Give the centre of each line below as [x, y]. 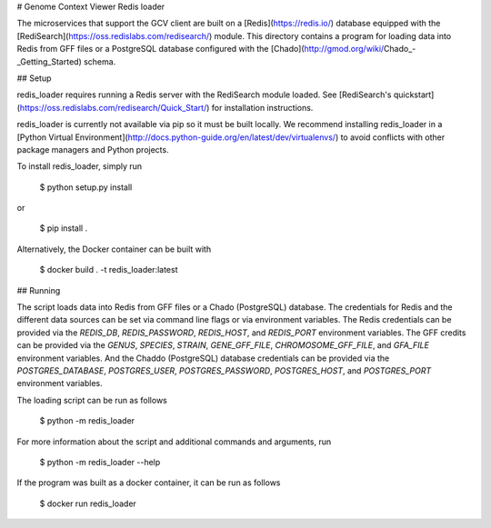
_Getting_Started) [49, 61]
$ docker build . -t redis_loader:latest [109, 270]
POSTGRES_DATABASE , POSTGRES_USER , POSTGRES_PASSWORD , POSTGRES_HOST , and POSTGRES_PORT [224, 370]
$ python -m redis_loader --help [100, 462]
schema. [100, 61]
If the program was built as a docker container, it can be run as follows [149, 483]
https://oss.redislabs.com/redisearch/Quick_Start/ [113, 107]
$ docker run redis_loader [88, 503]
